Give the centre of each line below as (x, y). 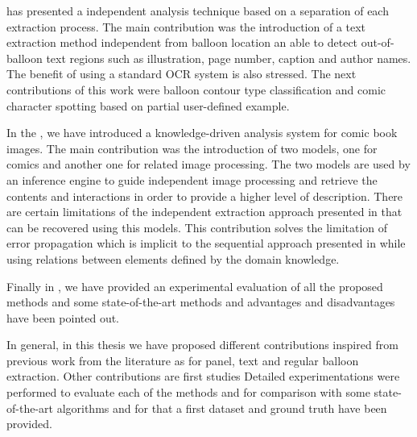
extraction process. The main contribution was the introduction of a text (186, 26)
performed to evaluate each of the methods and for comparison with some (188, 392)
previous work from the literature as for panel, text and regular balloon (183, 360)
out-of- (378, 42)
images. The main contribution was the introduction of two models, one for (192, 148)
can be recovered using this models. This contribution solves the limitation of (197, 227)
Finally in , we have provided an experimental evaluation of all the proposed (195, 286)
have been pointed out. (63, 317)
